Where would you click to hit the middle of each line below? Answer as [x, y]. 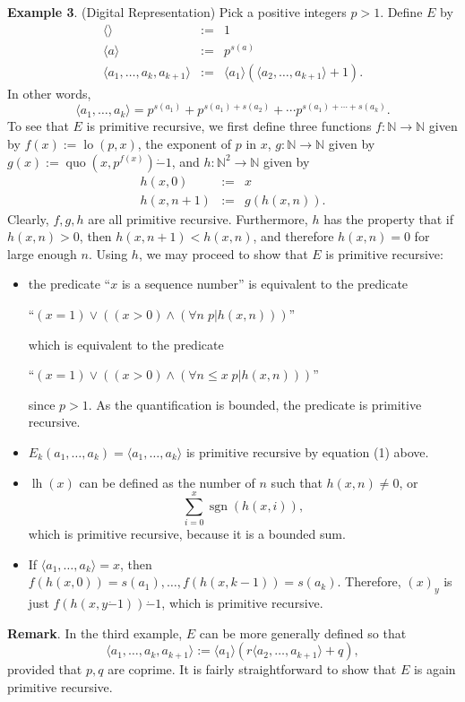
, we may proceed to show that [223, 253]
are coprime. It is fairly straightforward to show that [252, 669]
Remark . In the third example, [95, 633]
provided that [45, 669]
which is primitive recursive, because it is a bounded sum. [187, 534]
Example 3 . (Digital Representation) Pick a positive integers [177, 12]
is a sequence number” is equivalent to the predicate [265, 284]
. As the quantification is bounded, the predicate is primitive [255, 404]
